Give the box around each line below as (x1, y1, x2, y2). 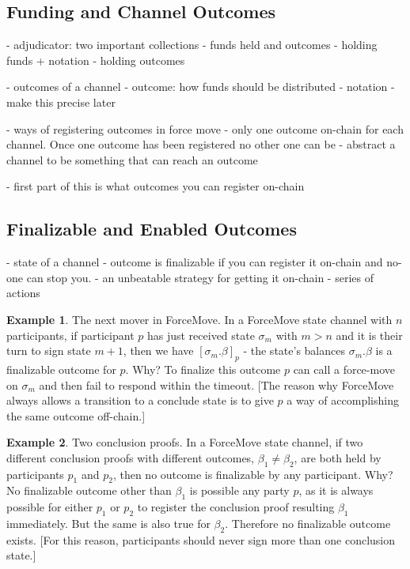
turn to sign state (6, 342, 91, 359)
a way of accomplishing (287, 392, 399, 409)
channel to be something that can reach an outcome (6, 151, 258, 168)
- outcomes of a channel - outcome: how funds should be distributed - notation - (6, 78, 395, 95)
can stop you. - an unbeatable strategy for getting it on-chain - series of (26, 269, 374, 285)
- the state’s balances (243, 342, 345, 359)
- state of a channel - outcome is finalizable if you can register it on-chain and (6, 254, 383, 270)
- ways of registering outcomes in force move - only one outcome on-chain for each (6, 120, 404, 137)
